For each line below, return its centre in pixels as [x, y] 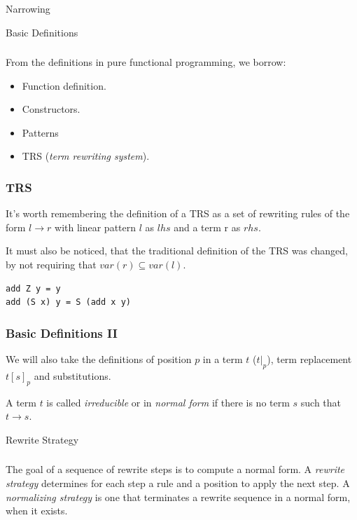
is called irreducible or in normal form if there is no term [168, 402]
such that [321, 402]
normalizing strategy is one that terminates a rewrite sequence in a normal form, [178, 497]
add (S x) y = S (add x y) [68, 302]
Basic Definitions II [62, 333]
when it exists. [37, 511]
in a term [223, 359]
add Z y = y [33, 288]
